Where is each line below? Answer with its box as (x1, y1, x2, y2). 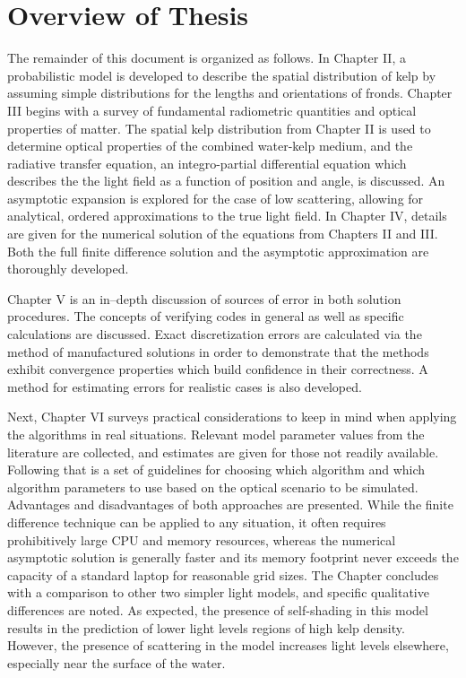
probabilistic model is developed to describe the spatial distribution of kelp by (7, 65, 436, 84)
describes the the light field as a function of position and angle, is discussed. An (7, 171, 445, 190)
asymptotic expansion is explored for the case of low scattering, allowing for (7, 188, 424, 207)
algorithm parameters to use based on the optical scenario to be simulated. (7, 477, 419, 496)
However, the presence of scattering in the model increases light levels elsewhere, (7, 636, 449, 655)
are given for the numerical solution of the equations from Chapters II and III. (7, 224, 438, 243)
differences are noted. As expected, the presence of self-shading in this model (7, 600, 428, 619)
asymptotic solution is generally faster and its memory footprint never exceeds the (7, 548, 459, 567)
